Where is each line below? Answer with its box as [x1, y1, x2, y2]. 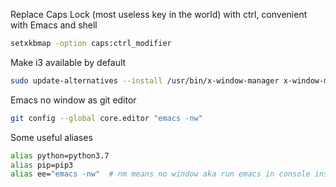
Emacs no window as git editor [10, 94, 137, 106]
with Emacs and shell [10, 19, 98, 31]
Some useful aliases [10, 131, 93, 143]
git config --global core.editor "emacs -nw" [10, 113, 203, 123]
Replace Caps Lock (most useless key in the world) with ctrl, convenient [10, 9, 308, 20]
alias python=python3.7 [10, 150, 110, 161]
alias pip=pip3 [10, 160, 74, 170]
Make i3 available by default [10, 56, 127, 68]
